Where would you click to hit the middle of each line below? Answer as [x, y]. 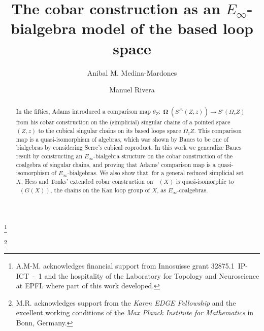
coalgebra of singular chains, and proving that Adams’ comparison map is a [116, 164]
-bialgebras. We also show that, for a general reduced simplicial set [155, 173]
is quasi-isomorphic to [205, 181]
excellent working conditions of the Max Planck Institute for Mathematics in [135, 312]
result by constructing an [49, 156]
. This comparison [218, 131]
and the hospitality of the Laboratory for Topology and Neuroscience [152, 275]
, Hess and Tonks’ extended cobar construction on [87, 181]
